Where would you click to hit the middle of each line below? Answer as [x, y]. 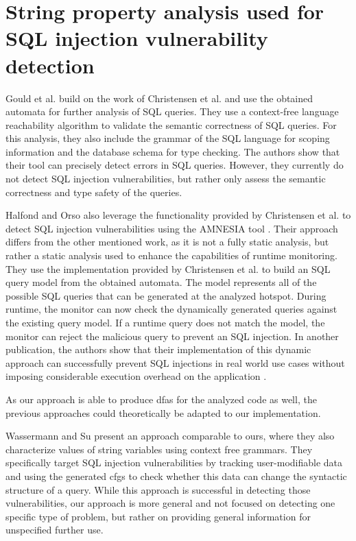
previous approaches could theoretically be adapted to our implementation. [163, 412]
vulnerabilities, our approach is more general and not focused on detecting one [170, 503]
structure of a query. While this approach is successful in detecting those [158, 489]
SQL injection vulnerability [137, 38]
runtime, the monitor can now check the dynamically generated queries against [171, 309]
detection [50, 65]
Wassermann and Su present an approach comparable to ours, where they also [170, 436]
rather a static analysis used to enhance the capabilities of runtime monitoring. [171, 255]
